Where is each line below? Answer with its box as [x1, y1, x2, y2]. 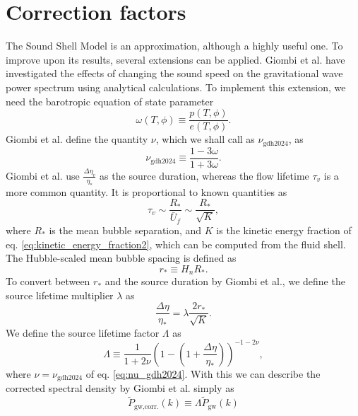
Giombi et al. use [6, 168, 80, 183]
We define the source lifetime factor [6, 325, 160, 340]
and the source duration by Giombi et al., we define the [105, 274, 345, 289]
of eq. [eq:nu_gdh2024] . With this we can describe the [85, 366, 321, 381]
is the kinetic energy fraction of [216, 222, 352, 237]
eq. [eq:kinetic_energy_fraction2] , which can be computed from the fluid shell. [6, 236, 346, 251]
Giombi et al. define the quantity [6, 132, 148, 146]
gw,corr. [134, 403, 159, 410]
